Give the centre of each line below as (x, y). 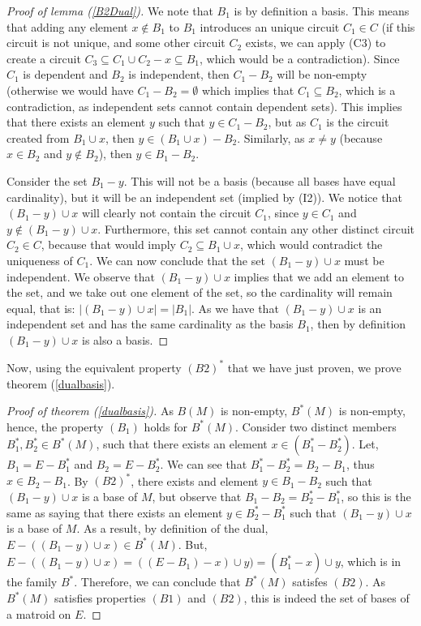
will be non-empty (322, 74)
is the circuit (358, 122)
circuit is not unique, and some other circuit (116, 43)
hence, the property (55, 426)
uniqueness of (40, 260)
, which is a (367, 90)
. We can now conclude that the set (177, 260)
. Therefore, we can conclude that (157, 582)
